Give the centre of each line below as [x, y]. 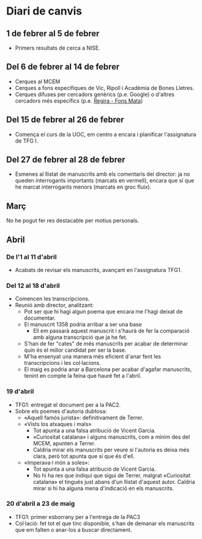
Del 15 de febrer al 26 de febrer [65, 120]
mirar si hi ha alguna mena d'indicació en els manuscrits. [103, 488]
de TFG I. [26, 141]
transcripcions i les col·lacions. [62, 363]
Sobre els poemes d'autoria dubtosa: [61, 411]
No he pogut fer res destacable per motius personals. [73, 221]
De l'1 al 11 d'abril [32, 257]
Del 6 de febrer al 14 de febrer [63, 67]
